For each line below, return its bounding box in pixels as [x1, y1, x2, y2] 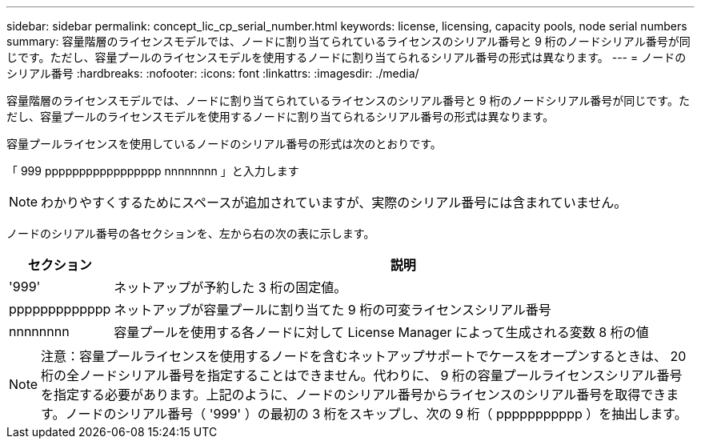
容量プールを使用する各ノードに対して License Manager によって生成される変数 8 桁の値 [114, 324, 649, 340]
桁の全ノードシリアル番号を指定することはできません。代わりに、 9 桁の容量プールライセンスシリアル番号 [41, 367, 683, 383]
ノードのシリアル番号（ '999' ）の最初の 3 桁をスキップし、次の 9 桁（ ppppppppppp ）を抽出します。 [65, 406, 687, 422]
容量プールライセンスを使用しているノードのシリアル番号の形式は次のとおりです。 [6, 137, 442, 150]
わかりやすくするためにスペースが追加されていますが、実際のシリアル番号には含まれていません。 [41, 194, 627, 210]
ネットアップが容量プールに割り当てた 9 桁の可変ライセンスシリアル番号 [114, 302, 551, 318]
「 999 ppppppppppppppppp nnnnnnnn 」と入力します [6, 164, 299, 178]
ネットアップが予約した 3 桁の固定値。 [114, 279, 347, 295]
